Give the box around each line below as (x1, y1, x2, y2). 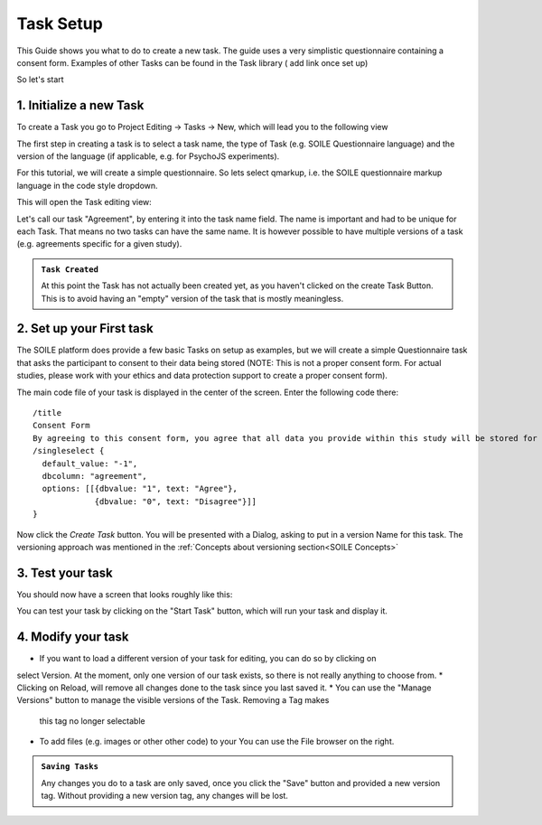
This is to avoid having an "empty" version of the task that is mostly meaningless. (41, 293, 344, 304)
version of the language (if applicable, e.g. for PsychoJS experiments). (16, 151, 280, 162)
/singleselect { (33, 445, 105, 456)
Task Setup (16, 14, 103, 33)
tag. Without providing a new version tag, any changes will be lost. (41, 791, 289, 802)
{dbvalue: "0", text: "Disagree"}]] (94, 496, 257, 506)
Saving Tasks (41, 762, 99, 772)
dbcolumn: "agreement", (42, 471, 148, 481)
